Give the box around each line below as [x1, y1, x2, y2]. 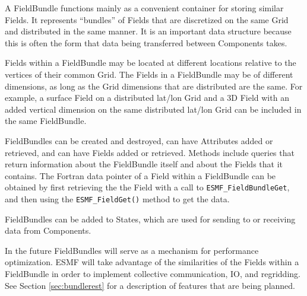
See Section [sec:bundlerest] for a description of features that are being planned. [5, 279, 296, 291]
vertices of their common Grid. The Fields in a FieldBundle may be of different [5, 68, 293, 80]
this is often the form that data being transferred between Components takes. [5, 36, 287, 49]
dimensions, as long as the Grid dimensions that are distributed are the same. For [5, 79, 303, 92]
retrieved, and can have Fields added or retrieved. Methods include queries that [5, 146, 295, 158]
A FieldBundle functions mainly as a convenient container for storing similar [5, 2, 284, 14]
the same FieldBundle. [5, 114, 87, 127]
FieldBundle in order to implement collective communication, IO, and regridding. [5, 268, 300, 279]
